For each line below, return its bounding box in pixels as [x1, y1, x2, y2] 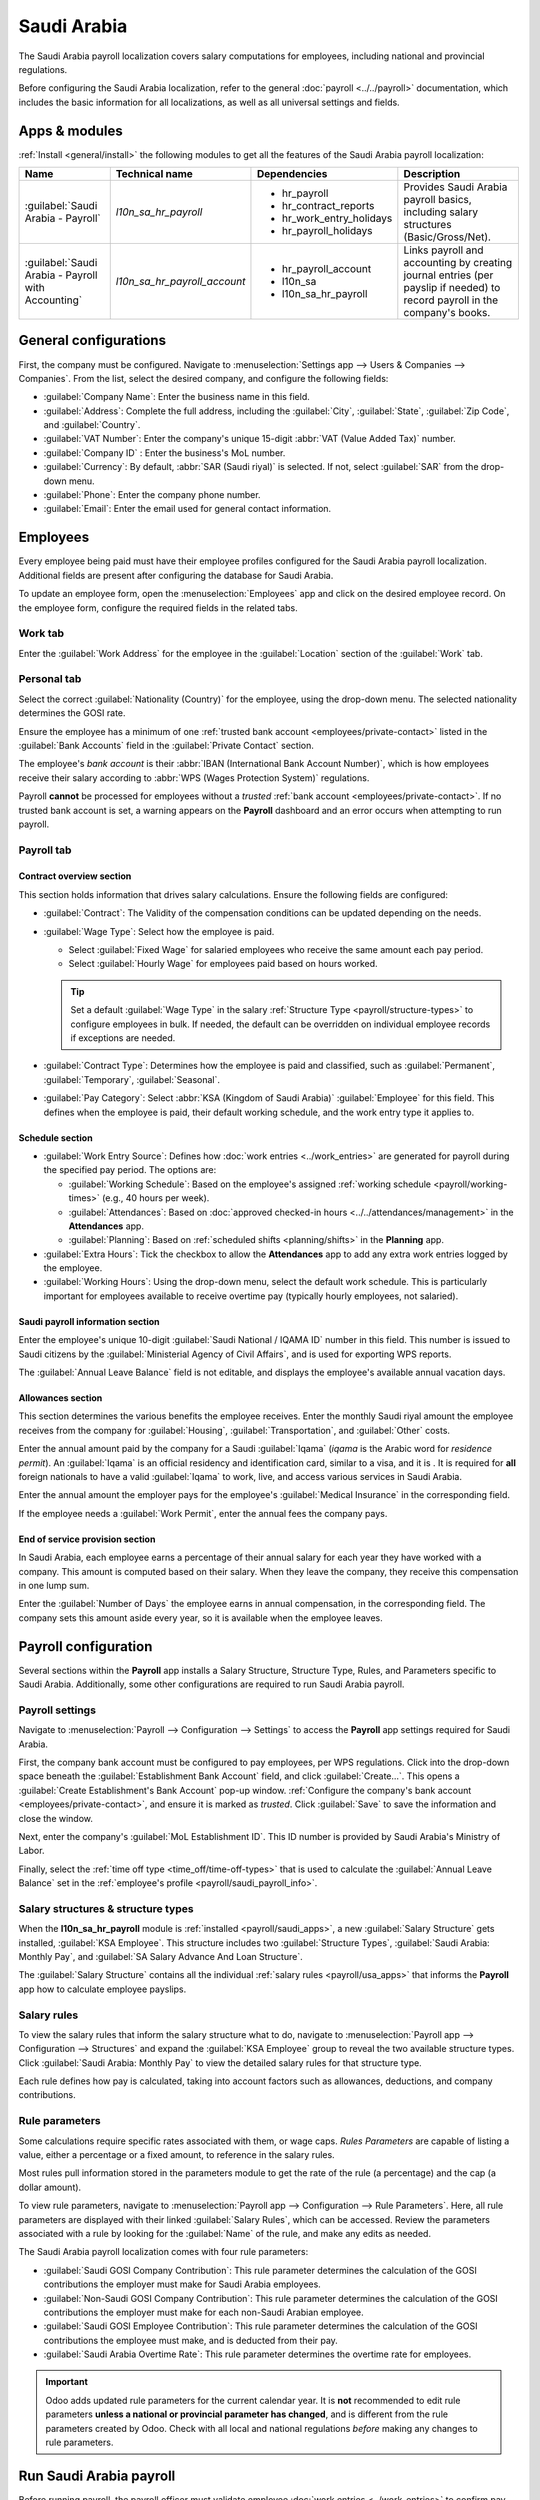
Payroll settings [18, 1703, 97, 1717]
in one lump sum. [18, 1579, 90, 1591]
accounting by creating [403, 256, 513, 270]
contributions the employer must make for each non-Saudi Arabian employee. [43, 2306, 364, 2318]
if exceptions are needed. [70, 1032, 176, 1044]
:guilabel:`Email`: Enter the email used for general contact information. [43, 503, 332, 515]
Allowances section [18, 1392, 103, 1404]
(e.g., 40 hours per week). [101, 1192, 210, 1204]
